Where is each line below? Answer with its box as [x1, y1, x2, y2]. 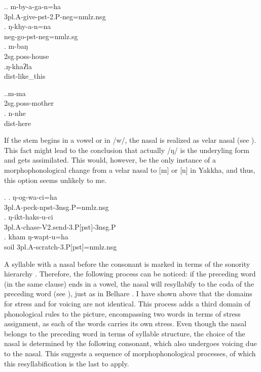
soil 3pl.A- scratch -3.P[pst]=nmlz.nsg [4, 241, 117, 252]
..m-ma [4, 87, 26, 98]
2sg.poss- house [4, 50, 49, 61]
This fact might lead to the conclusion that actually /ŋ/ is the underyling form [4, 144, 249, 155]
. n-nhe [4, 107, 26, 118]
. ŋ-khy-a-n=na [4, 21, 51, 32]
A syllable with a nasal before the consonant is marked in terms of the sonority [4, 258, 250, 269]
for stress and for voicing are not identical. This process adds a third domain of [4, 298, 250, 309]
